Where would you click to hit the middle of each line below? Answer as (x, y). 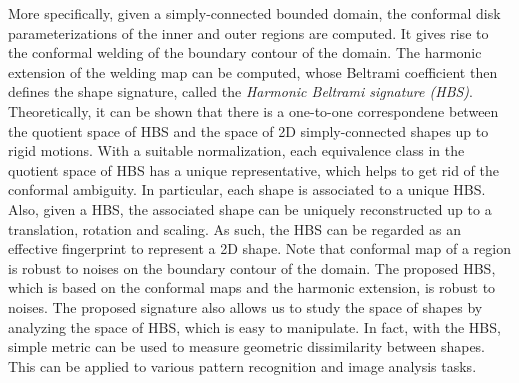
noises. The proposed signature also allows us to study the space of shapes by (245, 306)
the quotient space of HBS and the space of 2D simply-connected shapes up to (248, 130)
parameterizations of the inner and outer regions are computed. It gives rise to (248, 32)
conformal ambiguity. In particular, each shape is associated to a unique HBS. (247, 189)
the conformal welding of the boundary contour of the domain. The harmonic (245, 52)
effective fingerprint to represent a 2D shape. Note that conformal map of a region (260, 248)
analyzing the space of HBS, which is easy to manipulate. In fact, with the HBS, (254, 326)
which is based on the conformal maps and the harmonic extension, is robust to (252, 287)
